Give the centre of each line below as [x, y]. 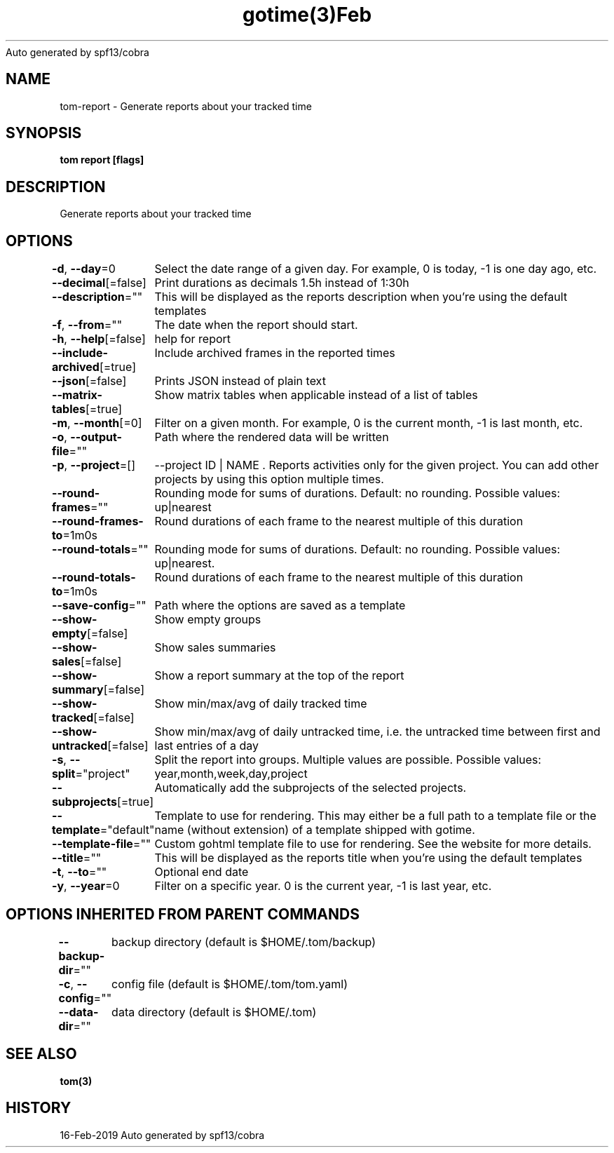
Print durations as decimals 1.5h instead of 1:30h [282, 283]
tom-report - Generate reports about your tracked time [186, 106]
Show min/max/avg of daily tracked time [261, 704]
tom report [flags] [102, 160]
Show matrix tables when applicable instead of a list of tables [316, 395]
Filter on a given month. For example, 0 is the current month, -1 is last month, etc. [369, 423]
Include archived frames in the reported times [275, 353]
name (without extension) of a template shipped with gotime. [315, 830]
